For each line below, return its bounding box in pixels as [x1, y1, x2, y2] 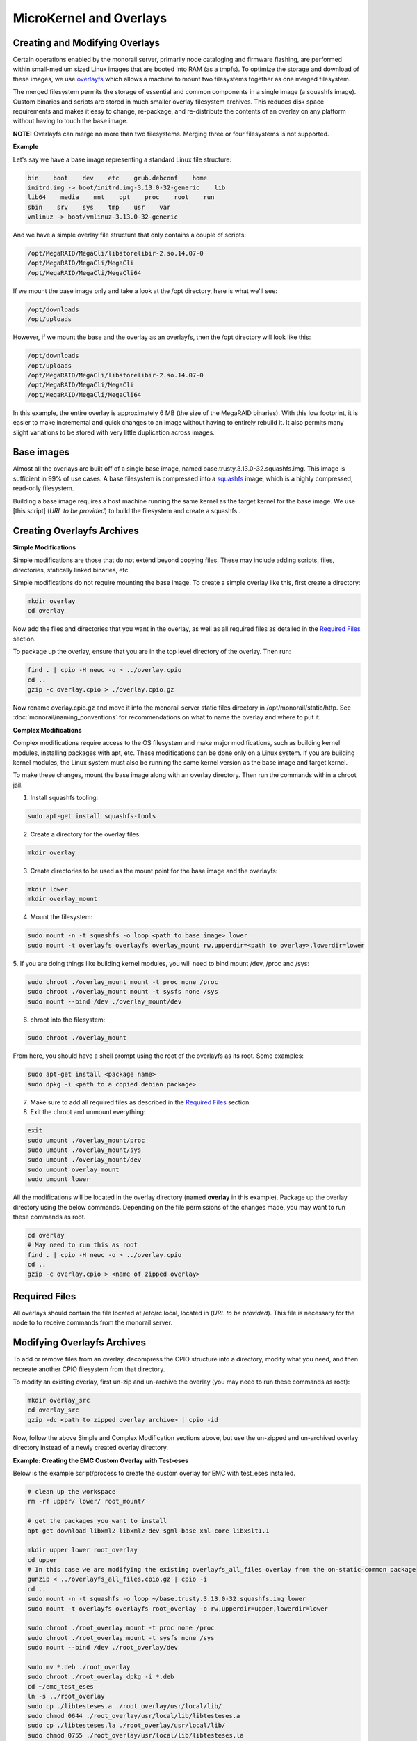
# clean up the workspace [27, 1488, 116, 1495]
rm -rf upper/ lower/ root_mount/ [27, 1497, 145, 1506]
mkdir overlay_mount [27, 895, 97, 903]
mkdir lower [27, 885, 69, 893]
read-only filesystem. [13, 484, 74, 492]
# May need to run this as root [27, 1241, 138, 1249]
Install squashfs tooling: [30, 794, 99, 802]
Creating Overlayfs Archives [13, 524, 139, 536]
